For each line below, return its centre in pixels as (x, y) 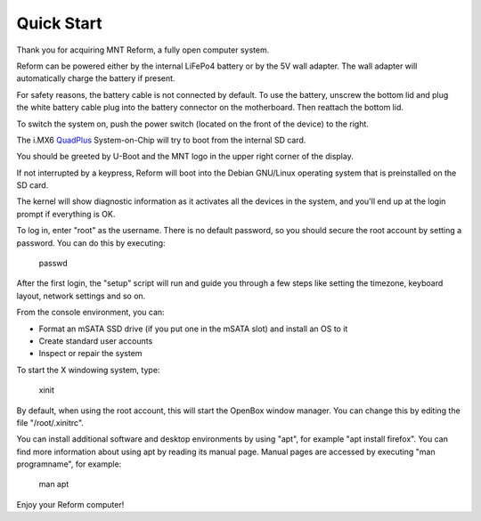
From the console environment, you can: (90, 313)
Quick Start (59, 23)
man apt (54, 484)
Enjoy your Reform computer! (70, 504)
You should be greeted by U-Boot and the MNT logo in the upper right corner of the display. (185, 157)
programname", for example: (69, 464)
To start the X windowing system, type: (88, 370)
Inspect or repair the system (90, 354)
